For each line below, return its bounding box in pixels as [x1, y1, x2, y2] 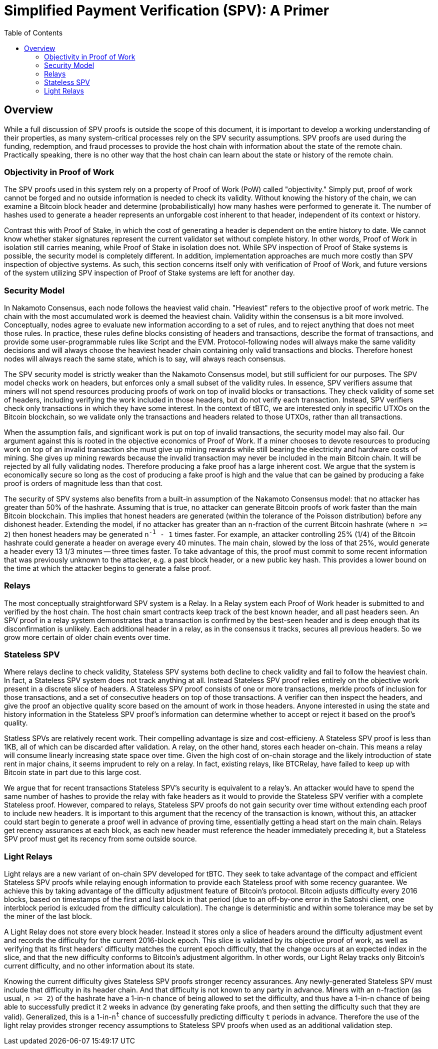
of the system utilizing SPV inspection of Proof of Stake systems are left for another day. [4, 268, 295, 277]
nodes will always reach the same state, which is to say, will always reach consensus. [4, 354, 286, 363]
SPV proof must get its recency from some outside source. [4, 834, 197, 843]
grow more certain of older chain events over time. [4, 632, 170, 641]
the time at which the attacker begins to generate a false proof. [4, 563, 211, 572]
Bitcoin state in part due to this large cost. [4, 768, 141, 777]
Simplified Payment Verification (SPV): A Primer [4, 2, 329, 19]
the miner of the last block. [4, 912, 92, 920]
